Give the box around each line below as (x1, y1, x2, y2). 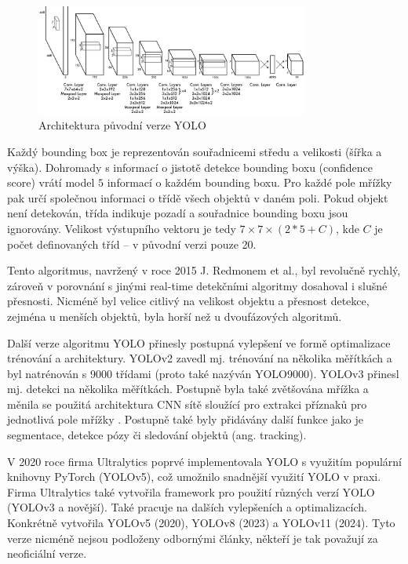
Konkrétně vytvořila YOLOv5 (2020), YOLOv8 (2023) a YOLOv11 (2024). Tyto (7, 515, 395, 531)
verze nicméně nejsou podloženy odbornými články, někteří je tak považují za (7, 529, 378, 546)
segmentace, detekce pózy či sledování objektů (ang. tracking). (7, 427, 307, 443)
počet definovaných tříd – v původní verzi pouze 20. (7, 235, 257, 252)
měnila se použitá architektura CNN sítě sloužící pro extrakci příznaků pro (7, 395, 367, 412)
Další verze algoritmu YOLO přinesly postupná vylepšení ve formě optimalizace (7, 334, 391, 351)
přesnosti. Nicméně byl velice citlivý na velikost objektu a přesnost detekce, (7, 293, 370, 309)
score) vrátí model (7, 174, 95, 191)
